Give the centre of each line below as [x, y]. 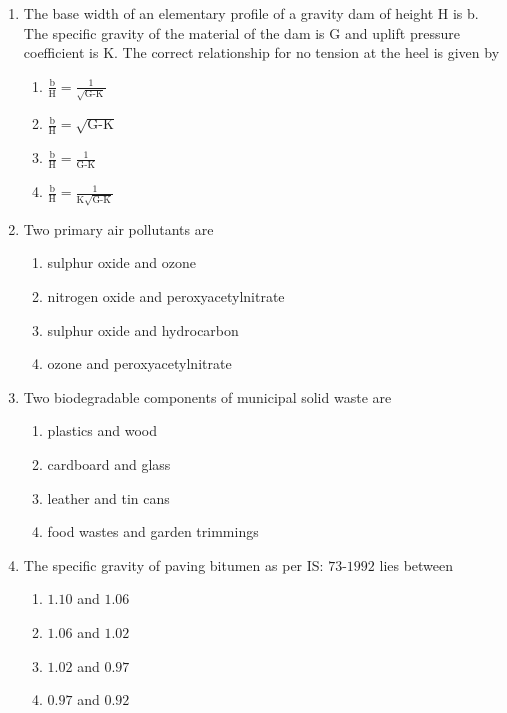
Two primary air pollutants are [118, 228]
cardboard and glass [109, 464]
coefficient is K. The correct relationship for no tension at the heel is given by [261, 52]
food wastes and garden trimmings [153, 531]
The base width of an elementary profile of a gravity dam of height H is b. [251, 13]
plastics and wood [102, 430]
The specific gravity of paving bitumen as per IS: [173, 564]
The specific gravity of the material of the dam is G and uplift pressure [241, 32]
